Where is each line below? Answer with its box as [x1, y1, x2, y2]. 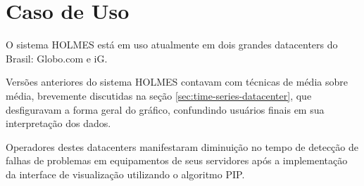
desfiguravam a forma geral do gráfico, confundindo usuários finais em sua [6, 102, 325, 117]
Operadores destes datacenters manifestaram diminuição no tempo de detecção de [6, 139, 358, 154]
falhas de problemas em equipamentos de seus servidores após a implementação [6, 153, 348, 168]
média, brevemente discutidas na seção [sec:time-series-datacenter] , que [6, 88, 312, 102]
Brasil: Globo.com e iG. [6, 51, 108, 65]
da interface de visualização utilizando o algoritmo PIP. [6, 166, 245, 181]
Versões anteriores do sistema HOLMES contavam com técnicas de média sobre [6, 74, 348, 89]
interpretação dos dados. [6, 116, 111, 131]
